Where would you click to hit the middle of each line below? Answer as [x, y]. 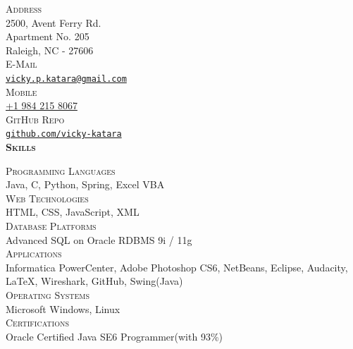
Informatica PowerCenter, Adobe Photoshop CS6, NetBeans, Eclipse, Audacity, [177, 267]
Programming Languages [61, 170]
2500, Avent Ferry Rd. [54, 22]
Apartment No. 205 [48, 36]
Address [24, 8]
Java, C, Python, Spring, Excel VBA [85, 184]
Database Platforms [51, 226]
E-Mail [21, 64]
